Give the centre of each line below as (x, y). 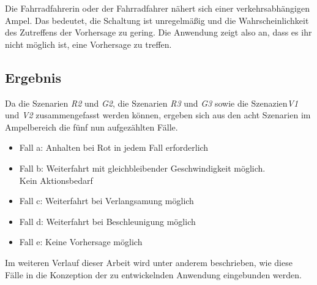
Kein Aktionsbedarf (56, 180)
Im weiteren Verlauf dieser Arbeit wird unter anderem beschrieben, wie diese (149, 262)
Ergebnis (33, 77)
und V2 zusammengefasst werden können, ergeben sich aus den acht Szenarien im (158, 115)
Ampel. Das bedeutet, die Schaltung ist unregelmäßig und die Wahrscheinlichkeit (157, 20)
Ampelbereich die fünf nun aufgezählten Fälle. (91, 127)
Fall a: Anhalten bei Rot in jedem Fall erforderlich (114, 147)
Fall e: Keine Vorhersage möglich (81, 242)
